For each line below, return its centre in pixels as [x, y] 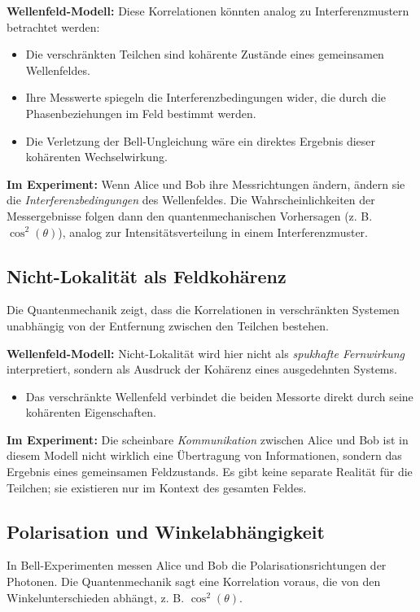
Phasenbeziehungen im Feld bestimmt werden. [141, 113]
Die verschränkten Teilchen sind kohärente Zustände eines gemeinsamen [205, 54]
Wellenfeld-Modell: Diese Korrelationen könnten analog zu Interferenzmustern [208, 11]
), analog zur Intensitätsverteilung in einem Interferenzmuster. [213, 232]
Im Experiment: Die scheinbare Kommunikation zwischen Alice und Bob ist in [208, 439]
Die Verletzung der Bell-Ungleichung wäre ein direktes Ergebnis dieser [200, 140]
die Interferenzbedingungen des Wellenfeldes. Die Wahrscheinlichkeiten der [191, 200]
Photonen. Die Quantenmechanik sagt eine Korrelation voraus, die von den [194, 581]
